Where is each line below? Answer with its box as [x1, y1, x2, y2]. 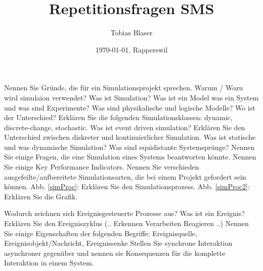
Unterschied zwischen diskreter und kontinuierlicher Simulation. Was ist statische [4, 132, 255, 142]
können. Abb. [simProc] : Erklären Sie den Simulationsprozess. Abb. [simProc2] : [4, 181, 250, 192]
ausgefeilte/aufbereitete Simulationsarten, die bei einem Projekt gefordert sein [4, 171, 246, 182]
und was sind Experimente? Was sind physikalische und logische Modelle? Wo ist [4, 102, 255, 113]
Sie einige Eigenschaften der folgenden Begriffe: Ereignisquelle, [4, 228, 197, 238]
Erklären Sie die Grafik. [4, 191, 78, 201]
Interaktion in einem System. [4, 257, 94, 268]
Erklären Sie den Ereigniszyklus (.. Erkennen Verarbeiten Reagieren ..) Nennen [4, 218, 249, 229]
